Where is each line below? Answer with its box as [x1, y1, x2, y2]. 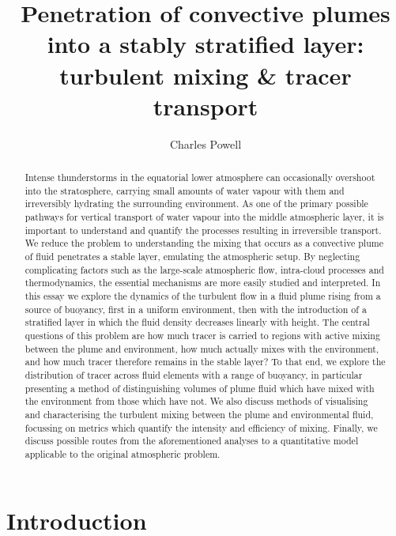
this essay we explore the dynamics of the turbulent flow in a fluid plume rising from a [25, 289, 381, 302]
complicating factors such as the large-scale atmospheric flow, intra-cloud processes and [25, 262, 384, 276]
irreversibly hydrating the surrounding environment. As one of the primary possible [25, 197, 368, 210]
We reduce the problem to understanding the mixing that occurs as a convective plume [25, 236, 383, 250]
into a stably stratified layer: [47, 28, 364, 60]
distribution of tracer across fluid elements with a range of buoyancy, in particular [25, 368, 363, 381]
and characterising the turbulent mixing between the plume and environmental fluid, [25, 407, 374, 421]
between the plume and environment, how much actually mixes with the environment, [25, 342, 379, 355]
